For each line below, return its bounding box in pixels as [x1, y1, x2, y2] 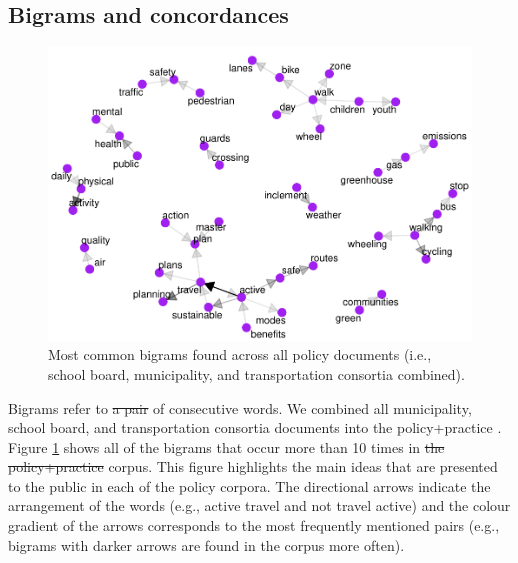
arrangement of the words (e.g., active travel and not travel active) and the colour [8, 495, 511, 516]
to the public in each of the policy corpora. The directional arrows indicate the [8, 475, 491, 496]
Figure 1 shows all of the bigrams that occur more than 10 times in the [8, 436, 445, 457]
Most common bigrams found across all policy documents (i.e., [48, 344, 432, 365]
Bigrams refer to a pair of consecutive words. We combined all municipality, [8, 397, 472, 418]
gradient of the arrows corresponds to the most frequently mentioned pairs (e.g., [8, 515, 500, 536]
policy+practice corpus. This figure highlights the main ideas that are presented [8, 456, 498, 477]
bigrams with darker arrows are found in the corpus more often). [8, 534, 405, 555]
